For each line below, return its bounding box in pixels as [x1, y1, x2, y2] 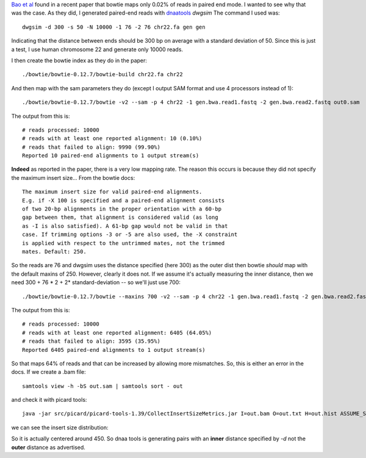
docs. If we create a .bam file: [11, 368, 87, 376]
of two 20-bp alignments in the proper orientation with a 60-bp [22, 206, 222, 213]
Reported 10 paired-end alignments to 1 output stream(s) [22, 152, 199, 159]
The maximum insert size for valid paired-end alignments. [22, 188, 203, 195]
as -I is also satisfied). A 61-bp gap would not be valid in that [22, 223, 228, 229]
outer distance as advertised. [11, 443, 85, 451]
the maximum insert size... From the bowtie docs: [11, 174, 135, 181]
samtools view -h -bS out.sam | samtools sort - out [22, 382, 183, 390]
